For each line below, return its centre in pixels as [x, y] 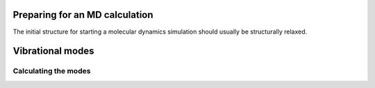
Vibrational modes [53, 51]
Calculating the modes [52, 71]
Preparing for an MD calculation [83, 15]
